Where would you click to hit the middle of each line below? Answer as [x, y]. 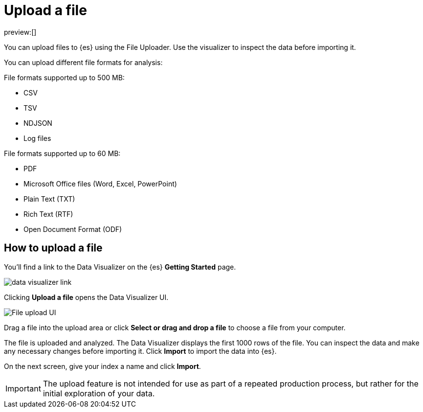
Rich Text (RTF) [48, 214]
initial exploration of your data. [99, 393]
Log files [37, 138]
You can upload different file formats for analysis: [83, 62]
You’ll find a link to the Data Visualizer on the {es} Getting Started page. [120, 267]
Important [23, 388]
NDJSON [38, 123]
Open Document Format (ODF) [73, 229]
